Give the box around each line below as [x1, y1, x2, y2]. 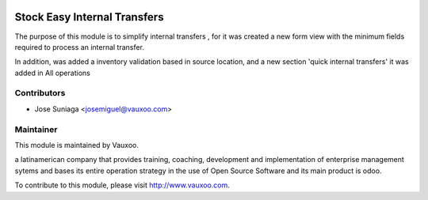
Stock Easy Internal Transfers [14, 10, 164, 24]
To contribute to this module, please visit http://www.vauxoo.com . [14, 180, 230, 190]
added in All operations [14, 68, 90, 77]
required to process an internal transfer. [14, 42, 144, 51]
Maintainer [14, 123, 58, 134]
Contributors [14, 88, 66, 99]
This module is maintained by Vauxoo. [14, 140, 139, 149]
